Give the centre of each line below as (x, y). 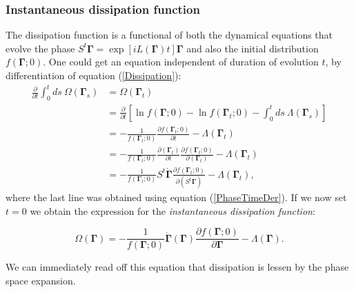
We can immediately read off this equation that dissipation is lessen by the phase (177, 267)
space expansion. (41, 281)
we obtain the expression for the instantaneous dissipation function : (173, 210)
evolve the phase (40, 48)
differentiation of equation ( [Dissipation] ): (94, 75)
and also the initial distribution (253, 48)
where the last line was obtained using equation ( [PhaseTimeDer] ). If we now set (176, 197)
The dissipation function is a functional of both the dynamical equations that (169, 35)
